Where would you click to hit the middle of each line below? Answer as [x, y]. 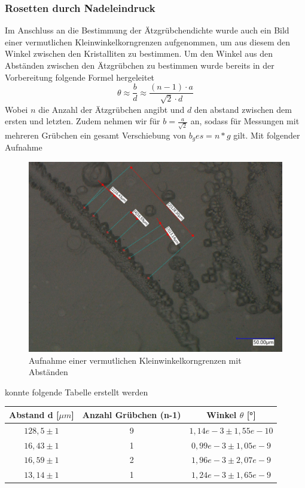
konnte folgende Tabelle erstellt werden [77, 392]
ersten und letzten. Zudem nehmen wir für [83, 121]
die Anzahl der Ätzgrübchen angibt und [112, 109]
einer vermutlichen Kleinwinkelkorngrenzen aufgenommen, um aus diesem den [148, 42]
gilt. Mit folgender [267, 135]
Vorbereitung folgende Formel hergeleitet [80, 77]
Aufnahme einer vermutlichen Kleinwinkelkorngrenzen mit [135, 360]
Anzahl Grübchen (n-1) [132, 414]
